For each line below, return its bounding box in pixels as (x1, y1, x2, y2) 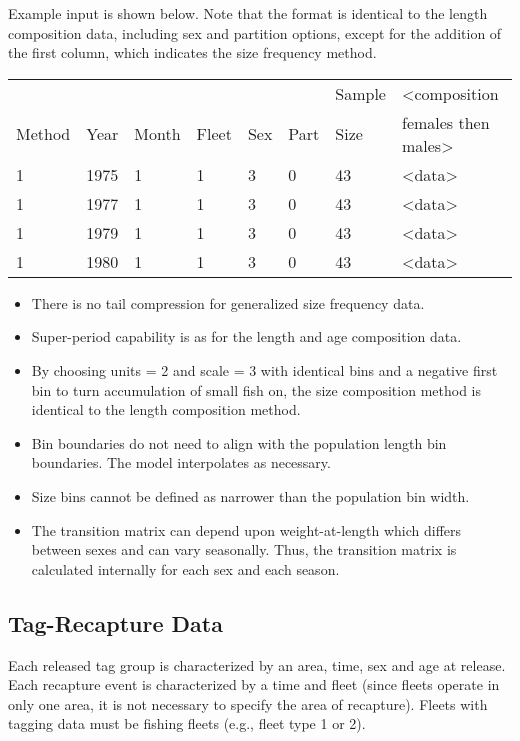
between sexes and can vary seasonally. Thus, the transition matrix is (31, 539, 457, 560)
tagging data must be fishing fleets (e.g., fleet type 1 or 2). (8, 713, 366, 734)
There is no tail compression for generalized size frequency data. (31, 292, 425, 313)
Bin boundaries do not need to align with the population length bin (31, 432, 447, 453)
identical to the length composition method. (31, 399, 301, 420)
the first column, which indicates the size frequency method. (8, 42, 377, 63)
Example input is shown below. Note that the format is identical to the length (8, 3, 488, 23)
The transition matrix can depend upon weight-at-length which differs (31, 519, 462, 540)
